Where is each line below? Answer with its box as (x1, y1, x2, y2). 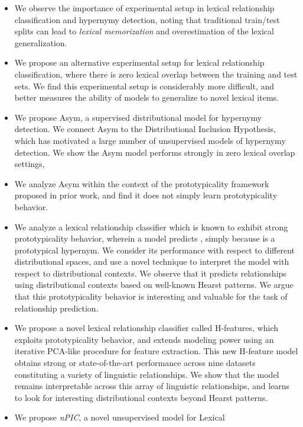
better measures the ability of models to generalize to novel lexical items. (14, 91, 279, 104)
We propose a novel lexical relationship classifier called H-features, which (14, 322, 278, 334)
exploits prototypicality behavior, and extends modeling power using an (14, 333, 274, 345)
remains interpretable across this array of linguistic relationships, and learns (14, 380, 290, 392)
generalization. (14, 36, 67, 49)
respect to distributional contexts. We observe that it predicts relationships (14, 267, 286, 279)
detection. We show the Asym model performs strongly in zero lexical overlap (14, 146, 295, 158)
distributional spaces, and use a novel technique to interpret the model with (14, 255, 289, 268)
